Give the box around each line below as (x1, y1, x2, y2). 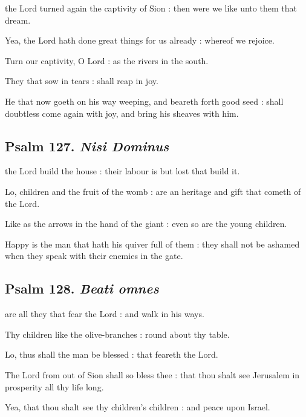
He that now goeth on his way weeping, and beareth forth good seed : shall (5, 94, 284, 107)
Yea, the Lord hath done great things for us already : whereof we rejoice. (5, 34, 275, 47)
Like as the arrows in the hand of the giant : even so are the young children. (5, 217, 287, 230)
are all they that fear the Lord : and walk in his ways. (5, 307, 204, 320)
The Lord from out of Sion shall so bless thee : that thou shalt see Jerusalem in (5, 368, 300, 381)
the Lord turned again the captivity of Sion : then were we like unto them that (5, 2, 297, 14)
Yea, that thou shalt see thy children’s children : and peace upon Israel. (5, 401, 270, 413)
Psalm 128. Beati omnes (5, 279, 159, 298)
